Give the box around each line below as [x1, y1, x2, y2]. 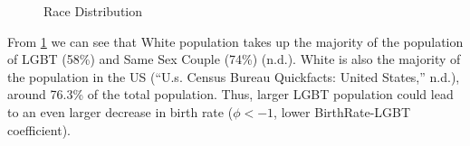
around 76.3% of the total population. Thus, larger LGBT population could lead [7, 85, 454, 104]
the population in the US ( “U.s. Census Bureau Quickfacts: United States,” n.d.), [7, 67, 460, 86]
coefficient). [7, 120, 71, 139]
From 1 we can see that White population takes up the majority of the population [7, 32, 464, 50]
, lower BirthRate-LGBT [273, 102, 411, 121]
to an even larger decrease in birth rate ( [7, 102, 234, 121]
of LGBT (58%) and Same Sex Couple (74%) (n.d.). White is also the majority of [7, 50, 461, 68]
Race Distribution [43, 2, 143, 20]
